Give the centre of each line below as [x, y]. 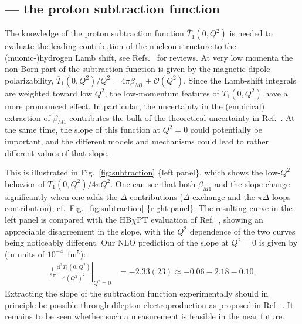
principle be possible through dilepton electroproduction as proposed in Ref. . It [149, 304]
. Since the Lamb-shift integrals [240, 80]
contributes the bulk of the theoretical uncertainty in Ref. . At [182, 117]
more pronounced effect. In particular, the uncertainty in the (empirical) [135, 106]
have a [276, 93]
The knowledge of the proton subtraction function [94, 33]
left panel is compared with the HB [68, 219]
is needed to [251, 33]
